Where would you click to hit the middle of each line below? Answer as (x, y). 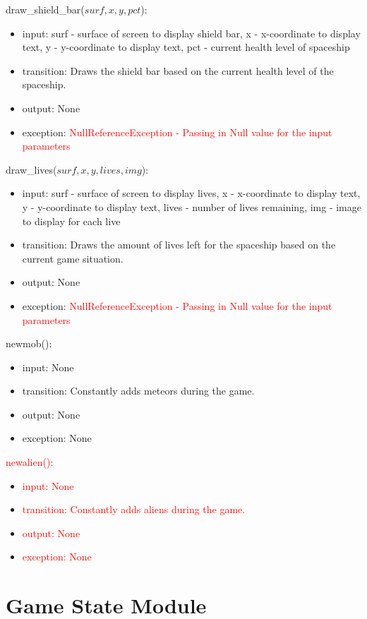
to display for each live (71, 221)
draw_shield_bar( (45, 9)
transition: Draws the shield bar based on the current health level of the (178, 70)
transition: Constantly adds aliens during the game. (134, 509)
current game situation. (73, 258)
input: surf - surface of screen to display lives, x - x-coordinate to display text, (191, 193)
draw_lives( (31, 169)
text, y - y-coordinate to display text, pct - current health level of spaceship (186, 47)
